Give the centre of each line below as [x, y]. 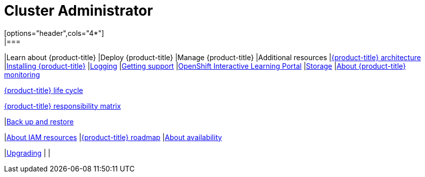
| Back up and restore [39, 121]
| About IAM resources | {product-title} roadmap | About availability [113, 137]
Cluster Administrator [79, 11]
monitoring [22, 74]
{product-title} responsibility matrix [63, 106]
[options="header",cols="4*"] [54, 33]
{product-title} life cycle [44, 90]
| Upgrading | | [27, 153]
